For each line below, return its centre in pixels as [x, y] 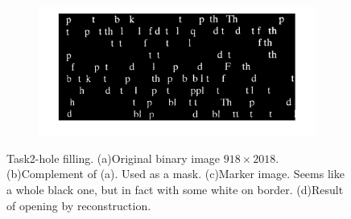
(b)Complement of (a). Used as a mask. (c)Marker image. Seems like [175, 174]
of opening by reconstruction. [79, 205]
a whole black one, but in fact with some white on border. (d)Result [175, 190]
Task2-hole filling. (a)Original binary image [114, 158]
